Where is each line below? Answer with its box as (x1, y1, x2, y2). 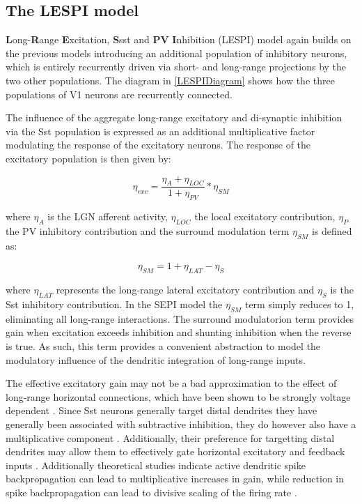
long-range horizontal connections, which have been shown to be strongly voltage (6, 389, 351, 404)
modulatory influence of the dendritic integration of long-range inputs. (6, 352, 306, 367)
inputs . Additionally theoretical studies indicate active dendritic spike (6, 457, 306, 472)
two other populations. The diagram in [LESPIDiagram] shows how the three (6, 72, 335, 87)
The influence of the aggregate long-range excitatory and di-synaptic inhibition (6, 110, 343, 125)
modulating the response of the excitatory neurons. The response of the (6, 137, 311, 152)
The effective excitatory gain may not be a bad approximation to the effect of (6, 376, 337, 390)
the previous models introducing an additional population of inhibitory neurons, (6, 45, 347, 60)
